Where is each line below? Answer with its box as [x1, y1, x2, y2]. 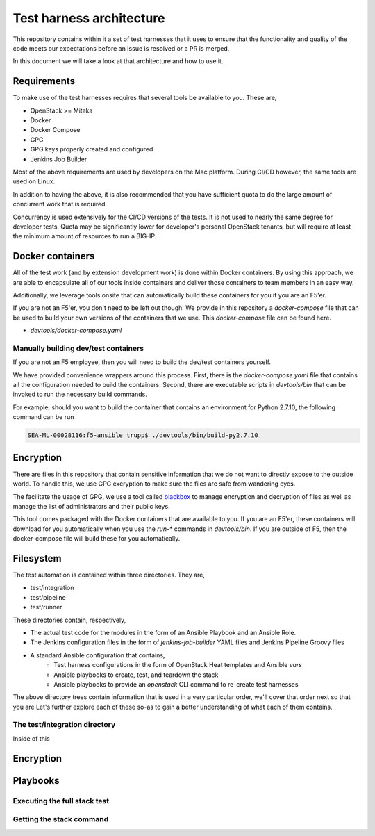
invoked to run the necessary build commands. [12, 390, 147, 399]
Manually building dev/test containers [12, 343, 144, 353]
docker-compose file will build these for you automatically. [12, 534, 181, 543]
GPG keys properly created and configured [30, 145, 153, 154]
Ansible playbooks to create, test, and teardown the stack [53, 671, 219, 679]
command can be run [12, 413, 74, 421]
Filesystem [12, 552, 62, 564]
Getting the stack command [12, 814, 109, 824]
